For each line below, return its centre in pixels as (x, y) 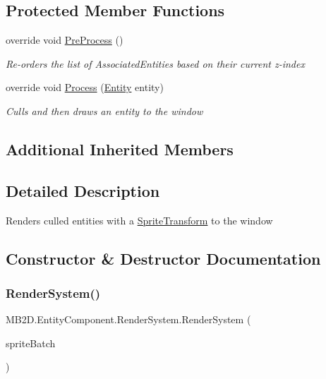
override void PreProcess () (65, 40)
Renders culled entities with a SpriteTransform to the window (139, 220)
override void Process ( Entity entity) (85, 87)
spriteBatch (31, 343)
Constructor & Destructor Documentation (163, 258)
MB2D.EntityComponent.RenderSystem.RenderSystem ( (128, 319)
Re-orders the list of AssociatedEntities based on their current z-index (155, 63)
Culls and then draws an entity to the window (104, 110)
